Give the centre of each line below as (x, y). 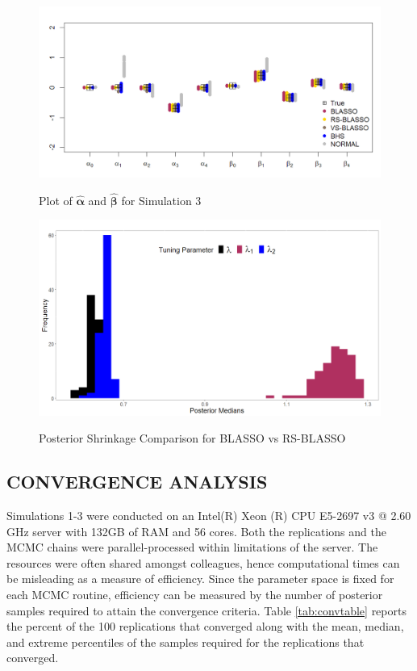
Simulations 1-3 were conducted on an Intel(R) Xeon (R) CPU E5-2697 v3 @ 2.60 (209, 516)
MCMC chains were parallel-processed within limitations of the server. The (192, 547)
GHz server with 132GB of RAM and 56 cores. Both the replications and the (196, 531)
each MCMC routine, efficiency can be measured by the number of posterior (195, 594)
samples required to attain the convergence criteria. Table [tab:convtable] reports (206, 610)
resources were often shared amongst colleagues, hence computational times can (203, 562)
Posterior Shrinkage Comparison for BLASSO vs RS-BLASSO (192, 438)
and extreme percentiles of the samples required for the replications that (186, 642)
